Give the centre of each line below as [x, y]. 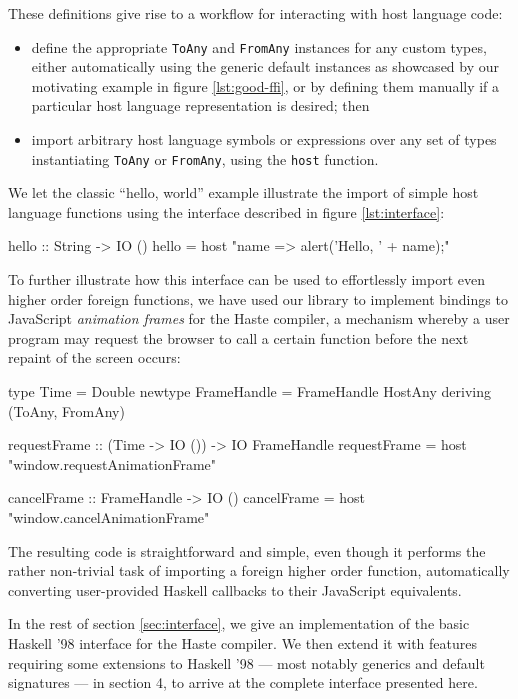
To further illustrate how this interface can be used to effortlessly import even [246, 279]
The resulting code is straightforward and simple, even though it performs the [247, 550]
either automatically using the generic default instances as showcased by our [265, 66]
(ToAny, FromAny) [66, 410]
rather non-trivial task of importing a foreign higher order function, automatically [259, 570]
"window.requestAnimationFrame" [112, 463]
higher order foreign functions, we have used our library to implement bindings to [258, 298]
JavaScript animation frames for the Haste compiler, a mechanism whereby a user [259, 318]
